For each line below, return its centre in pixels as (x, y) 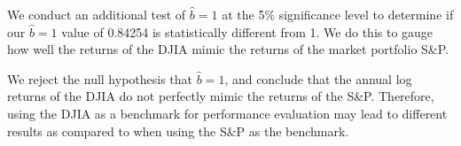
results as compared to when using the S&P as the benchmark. (178, 131)
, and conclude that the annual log (318, 78)
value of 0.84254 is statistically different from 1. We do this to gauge (247, 31)
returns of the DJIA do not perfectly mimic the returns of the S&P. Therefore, (221, 96)
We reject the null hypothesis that (100, 78)
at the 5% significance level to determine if (338, 14)
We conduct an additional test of (97, 14)
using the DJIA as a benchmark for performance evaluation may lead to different (227, 113)
